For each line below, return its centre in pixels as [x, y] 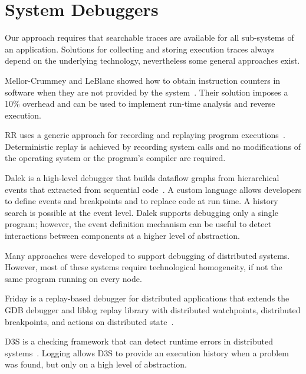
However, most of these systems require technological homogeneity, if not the [144, 267]
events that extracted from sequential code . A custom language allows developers [153, 189]
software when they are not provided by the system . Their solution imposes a [147, 92]
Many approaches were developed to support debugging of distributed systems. [147, 255]
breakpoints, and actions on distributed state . [89, 321]
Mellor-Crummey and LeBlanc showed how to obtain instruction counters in [143, 80]
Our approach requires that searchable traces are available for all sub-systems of [149, 37]
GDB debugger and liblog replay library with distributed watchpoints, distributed [153, 310]
